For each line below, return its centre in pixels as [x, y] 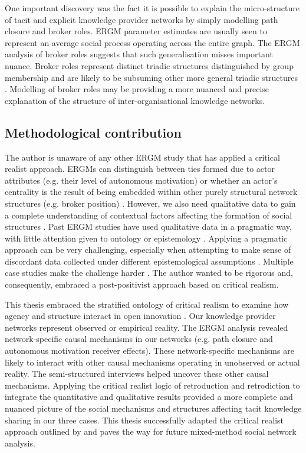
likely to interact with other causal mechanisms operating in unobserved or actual [152, 362]
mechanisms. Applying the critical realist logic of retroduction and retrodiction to [152, 385]
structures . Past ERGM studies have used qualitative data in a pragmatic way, [148, 226]
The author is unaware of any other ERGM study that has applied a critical [142, 157]
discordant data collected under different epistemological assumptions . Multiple [149, 261]
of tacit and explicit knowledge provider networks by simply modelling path [142, 19]
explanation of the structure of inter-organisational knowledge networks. [135, 100]
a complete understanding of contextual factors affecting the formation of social [149, 215]
